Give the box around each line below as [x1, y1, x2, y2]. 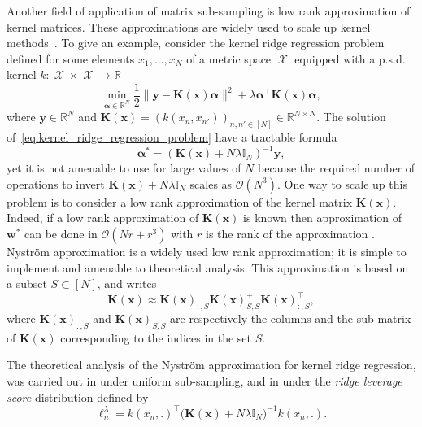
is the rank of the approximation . [206, 224, 375, 242]
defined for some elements [7, 50, 135, 67]
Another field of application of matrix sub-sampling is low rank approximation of [7, 2, 411, 19]
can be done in [24, 224, 98, 242]
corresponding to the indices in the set [60, 329, 252, 346]
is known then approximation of [243, 209, 402, 226]
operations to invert [7, 175, 105, 192]
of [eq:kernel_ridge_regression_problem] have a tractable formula [7, 129, 337, 146]
